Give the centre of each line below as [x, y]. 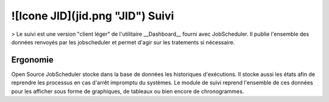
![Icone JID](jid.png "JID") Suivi [93, 16]
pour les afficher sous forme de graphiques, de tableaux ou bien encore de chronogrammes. [128, 91]
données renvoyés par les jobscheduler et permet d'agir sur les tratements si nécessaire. [123, 42]
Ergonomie [33, 60]
